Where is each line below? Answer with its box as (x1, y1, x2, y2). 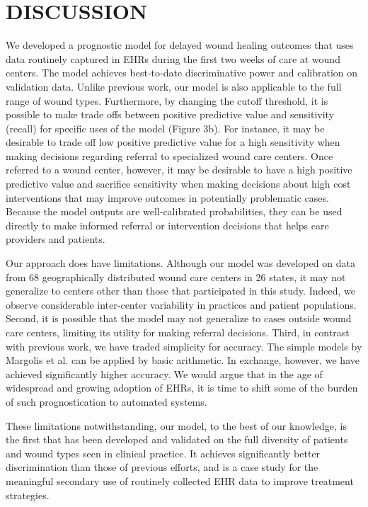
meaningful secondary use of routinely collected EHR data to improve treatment (6, 473, 354, 488)
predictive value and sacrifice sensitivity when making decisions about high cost (6, 176, 351, 191)
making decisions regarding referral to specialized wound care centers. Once (6, 148, 333, 163)
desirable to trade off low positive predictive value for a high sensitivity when (6, 135, 340, 149)
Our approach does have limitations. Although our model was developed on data (6, 256, 355, 270)
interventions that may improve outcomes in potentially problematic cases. (6, 190, 329, 205)
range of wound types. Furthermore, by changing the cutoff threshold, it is (6, 93, 328, 108)
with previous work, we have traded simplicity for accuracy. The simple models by (6, 338, 362, 353)
